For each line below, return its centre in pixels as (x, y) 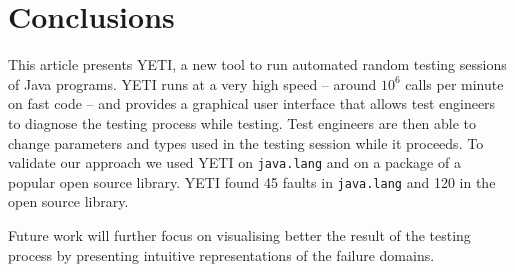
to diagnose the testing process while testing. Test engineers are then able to (242, 122)
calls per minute (454, 83)
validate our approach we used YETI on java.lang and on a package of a (234, 162)
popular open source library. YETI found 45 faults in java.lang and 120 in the (252, 181)
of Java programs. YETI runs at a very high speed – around (192, 83)
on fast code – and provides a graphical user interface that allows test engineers (252, 103)
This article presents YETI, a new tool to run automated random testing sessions (257, 64)
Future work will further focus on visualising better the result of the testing (239, 235)
